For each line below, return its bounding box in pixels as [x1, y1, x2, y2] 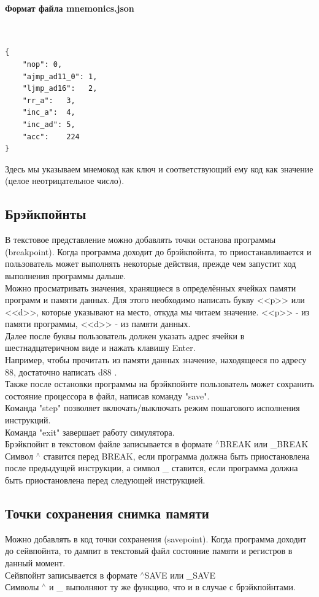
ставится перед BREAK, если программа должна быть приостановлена [43, 449, 310, 462]
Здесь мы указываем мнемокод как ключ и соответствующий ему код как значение [5, 162, 313, 175]
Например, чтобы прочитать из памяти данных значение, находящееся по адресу [5, 353, 307, 366]
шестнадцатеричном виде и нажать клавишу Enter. [5, 341, 196, 354]
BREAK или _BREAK [220, 437, 309, 450]
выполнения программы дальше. [5, 269, 126, 282]
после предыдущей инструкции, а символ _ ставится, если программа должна [5, 461, 298, 474]
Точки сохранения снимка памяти [5, 503, 209, 522]
